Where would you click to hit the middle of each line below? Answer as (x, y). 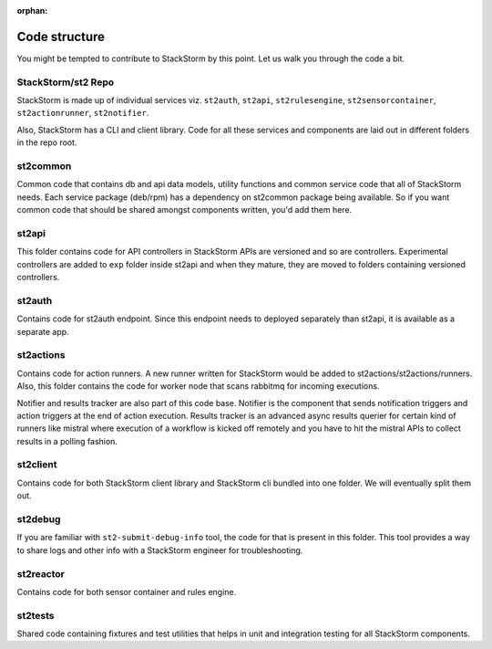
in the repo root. (47, 142)
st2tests (36, 615)
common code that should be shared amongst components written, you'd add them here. (184, 210)
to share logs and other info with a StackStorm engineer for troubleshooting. (160, 550)
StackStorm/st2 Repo (66, 82)
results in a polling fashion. (67, 441)
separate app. (43, 331)
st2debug (39, 518)
